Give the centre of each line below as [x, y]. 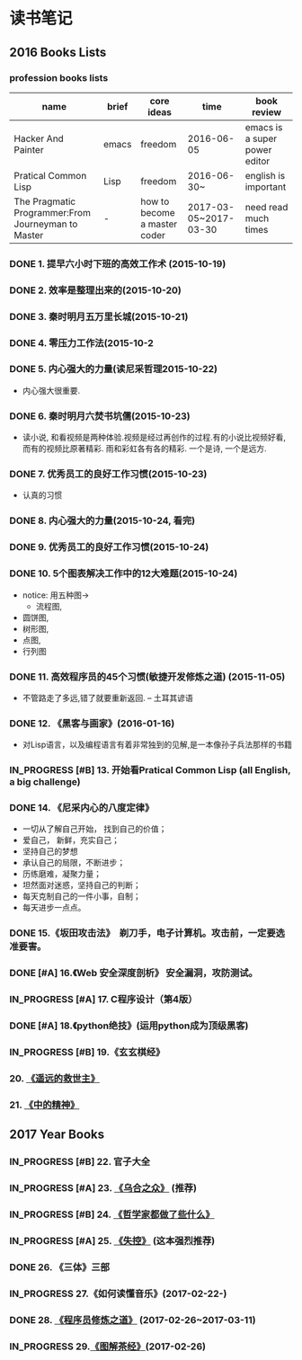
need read [266, 207]
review [266, 111]
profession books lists [59, 77]
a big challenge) [45, 782]
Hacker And [39, 138]
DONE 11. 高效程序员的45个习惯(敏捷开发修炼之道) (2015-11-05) [147, 677]
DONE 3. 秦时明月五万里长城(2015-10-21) [99, 316]
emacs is [264, 127]
